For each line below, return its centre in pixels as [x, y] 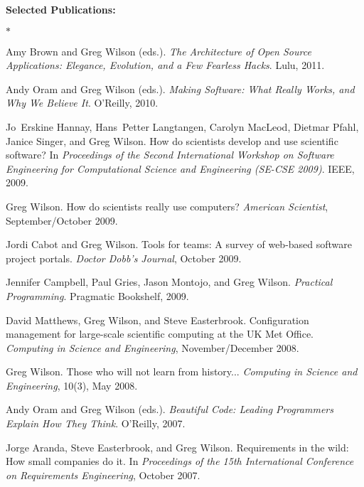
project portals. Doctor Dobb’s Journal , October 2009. [124, 258]
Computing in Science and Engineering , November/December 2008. [152, 347]
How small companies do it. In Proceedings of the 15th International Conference [180, 461]
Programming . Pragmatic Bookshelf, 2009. [97, 295]
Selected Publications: [61, 9]
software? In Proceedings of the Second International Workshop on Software [170, 155]
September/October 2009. [62, 220]
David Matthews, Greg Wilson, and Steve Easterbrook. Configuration [157, 320]
